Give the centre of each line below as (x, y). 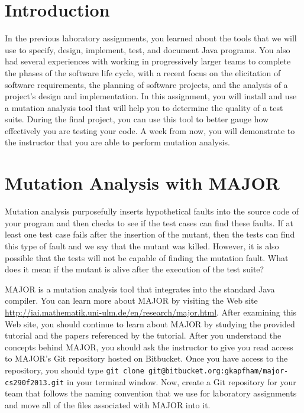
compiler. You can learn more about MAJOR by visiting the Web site (131, 300)
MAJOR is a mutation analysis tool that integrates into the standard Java (140, 289)
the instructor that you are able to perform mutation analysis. (117, 142)
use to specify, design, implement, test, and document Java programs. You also (148, 49)
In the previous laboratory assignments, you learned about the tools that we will (151, 38)
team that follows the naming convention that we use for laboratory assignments (151, 393)
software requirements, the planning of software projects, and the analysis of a (146, 84)
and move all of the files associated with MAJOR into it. (108, 404)
